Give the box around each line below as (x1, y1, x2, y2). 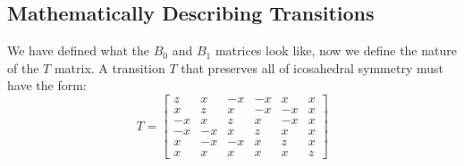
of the (7, 58, 39, 77)
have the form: (7, 76, 87, 95)
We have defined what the (7, 41, 150, 60)
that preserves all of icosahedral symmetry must (181, 58, 444, 77)
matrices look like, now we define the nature (215, 41, 457, 60)
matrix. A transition (54, 58, 165, 77)
